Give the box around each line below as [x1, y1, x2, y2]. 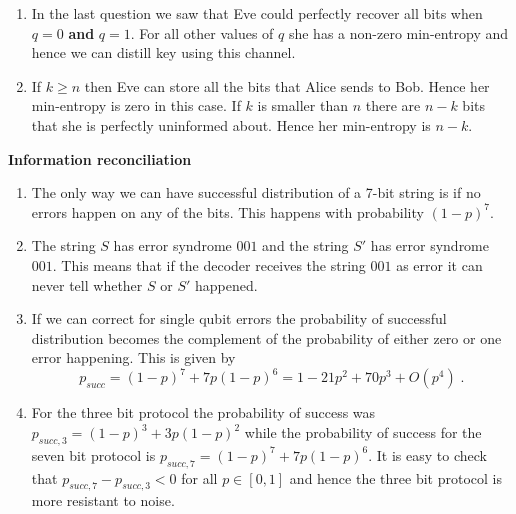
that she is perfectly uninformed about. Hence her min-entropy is [31, 114, 431, 135]
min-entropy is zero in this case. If [31, 95, 241, 116]
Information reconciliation [8, 148, 192, 169]
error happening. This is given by [31, 347, 236, 368]
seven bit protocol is [31, 444, 156, 465]
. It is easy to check [368, 444, 487, 465]
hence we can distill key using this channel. [31, 42, 296, 63]
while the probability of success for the [244, 422, 482, 442]
